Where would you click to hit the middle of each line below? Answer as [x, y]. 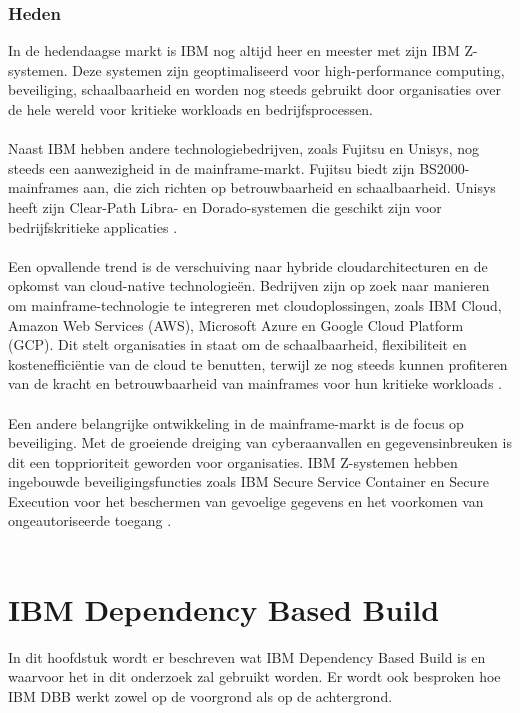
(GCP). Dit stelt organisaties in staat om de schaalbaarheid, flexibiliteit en [237, 344]
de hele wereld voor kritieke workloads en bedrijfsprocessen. [190, 109]
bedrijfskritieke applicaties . [93, 226]
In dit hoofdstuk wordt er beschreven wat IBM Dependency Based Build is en [247, 656]
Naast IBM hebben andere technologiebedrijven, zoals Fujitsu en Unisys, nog [244, 148]
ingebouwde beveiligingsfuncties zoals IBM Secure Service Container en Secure [248, 481]
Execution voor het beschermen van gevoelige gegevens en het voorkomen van [246, 500]
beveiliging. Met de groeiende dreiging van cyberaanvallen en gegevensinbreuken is [260, 442]
